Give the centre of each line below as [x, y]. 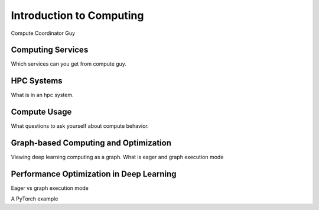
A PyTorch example [35, 199]
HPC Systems [37, 81]
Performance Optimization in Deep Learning [94, 174]
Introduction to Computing [77, 15]
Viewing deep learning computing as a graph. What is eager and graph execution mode [117, 157]
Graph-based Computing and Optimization [91, 143]
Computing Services [50, 50]
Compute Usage [41, 112]
